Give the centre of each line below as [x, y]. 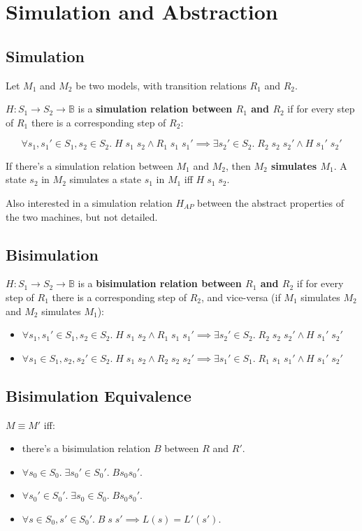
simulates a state [105, 179]
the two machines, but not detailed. [82, 216]
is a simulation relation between [155, 109]
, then [238, 165]
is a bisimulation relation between [160, 283]
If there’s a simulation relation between [89, 165]
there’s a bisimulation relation [86, 448]
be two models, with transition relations [161, 85]
